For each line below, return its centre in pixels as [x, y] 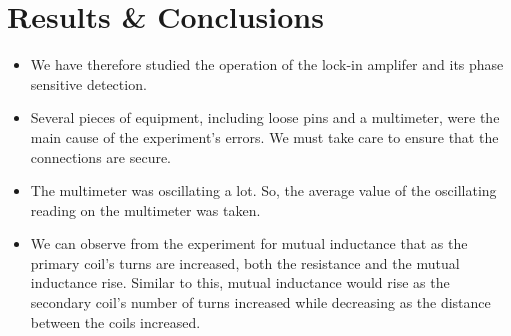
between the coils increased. [115, 321]
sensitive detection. [88, 83]
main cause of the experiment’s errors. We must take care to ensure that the [264, 136]
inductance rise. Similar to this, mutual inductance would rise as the [240, 282]
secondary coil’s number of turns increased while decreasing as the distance [260, 302]
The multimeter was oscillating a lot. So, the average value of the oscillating [263, 190]
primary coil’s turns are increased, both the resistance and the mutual [245, 262]
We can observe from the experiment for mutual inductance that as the [249, 243]
